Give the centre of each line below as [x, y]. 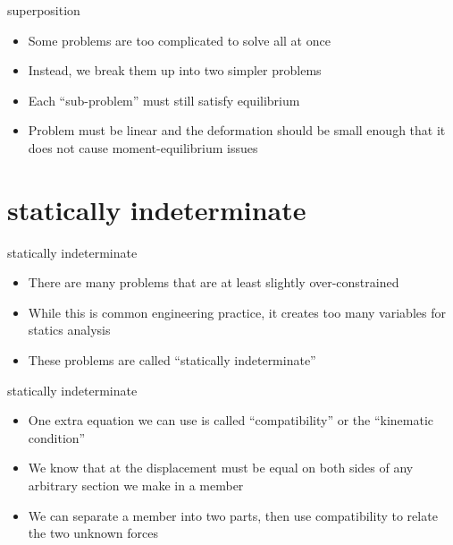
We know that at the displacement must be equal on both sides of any [221, 468]
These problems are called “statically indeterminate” [172, 360]
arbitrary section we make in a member [136, 485]
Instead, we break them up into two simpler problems [175, 70]
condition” [57, 437]
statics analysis [69, 330]
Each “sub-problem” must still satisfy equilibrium [164, 100]
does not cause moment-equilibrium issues [143, 147]
